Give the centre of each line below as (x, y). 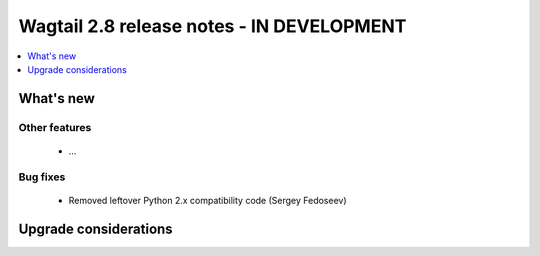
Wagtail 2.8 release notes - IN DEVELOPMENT (212, 26)
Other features (55, 127)
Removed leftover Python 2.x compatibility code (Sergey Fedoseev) (207, 200)
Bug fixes (42, 177)
